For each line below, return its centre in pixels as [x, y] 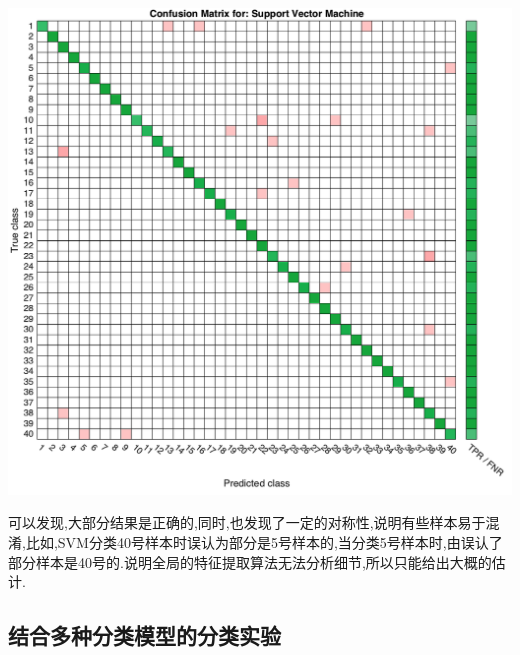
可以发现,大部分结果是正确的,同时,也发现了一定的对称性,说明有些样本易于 [247, 522]
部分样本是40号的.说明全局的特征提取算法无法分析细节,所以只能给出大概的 [250, 561]
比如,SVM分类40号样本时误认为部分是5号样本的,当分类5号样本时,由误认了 [264, 541]
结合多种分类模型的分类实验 [144, 635]
